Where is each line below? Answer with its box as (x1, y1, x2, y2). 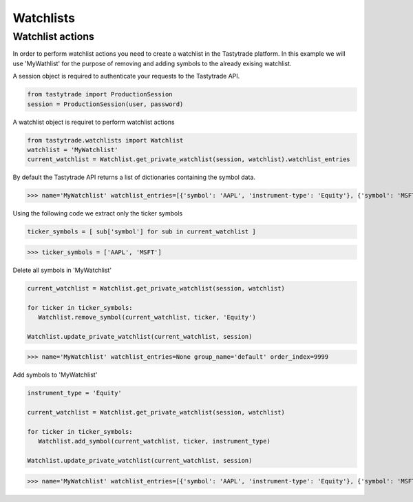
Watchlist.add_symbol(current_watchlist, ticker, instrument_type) (38, 437, 271, 446)
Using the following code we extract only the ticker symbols (12, 209, 182, 218)
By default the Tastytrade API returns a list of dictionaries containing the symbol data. (12, 173, 256, 182)
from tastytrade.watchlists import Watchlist (27, 136, 184, 144)
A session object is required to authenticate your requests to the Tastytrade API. (12, 72, 240, 81)
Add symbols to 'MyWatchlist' (12, 370, 98, 379)
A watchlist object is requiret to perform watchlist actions (12, 118, 175, 126)
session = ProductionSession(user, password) (27, 100, 184, 108)
